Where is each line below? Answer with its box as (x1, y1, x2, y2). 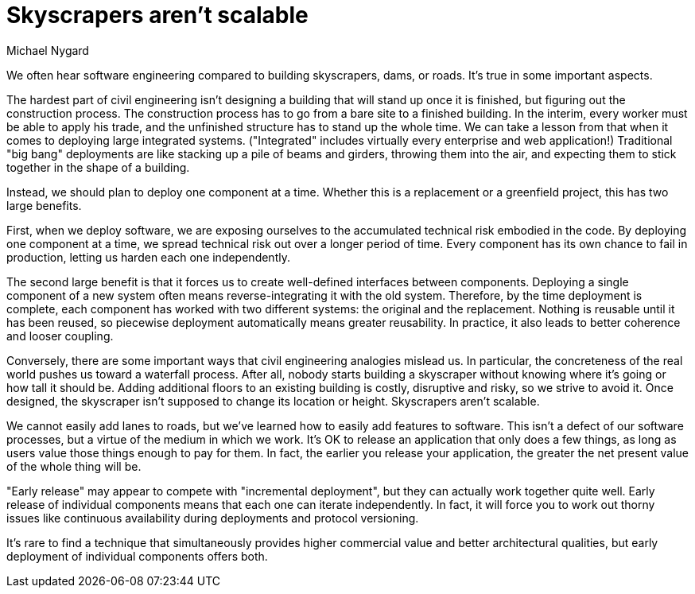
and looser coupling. (6, 328, 114, 343)
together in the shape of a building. (6, 160, 190, 174)
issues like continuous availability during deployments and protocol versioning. (6, 511, 419, 525)
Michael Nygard (6, 43, 89, 57)
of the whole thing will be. (6, 459, 142, 473)
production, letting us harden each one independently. (6, 250, 290, 264)
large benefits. (6, 198, 82, 212)
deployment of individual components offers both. (6, 549, 268, 563)
